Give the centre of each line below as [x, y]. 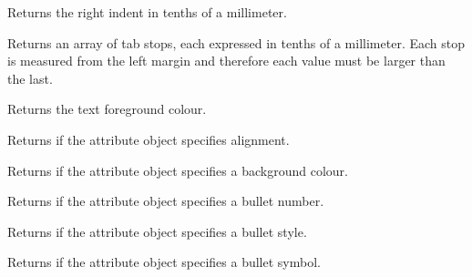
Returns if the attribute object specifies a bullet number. [166, 201]
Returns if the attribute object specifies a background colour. [178, 170]
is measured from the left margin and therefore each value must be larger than [226, 61]
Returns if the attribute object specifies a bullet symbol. [164, 262]
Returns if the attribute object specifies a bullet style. [157, 231]
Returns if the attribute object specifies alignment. [149, 139]
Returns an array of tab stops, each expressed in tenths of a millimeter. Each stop [236, 42]
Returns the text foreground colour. [107, 109]
